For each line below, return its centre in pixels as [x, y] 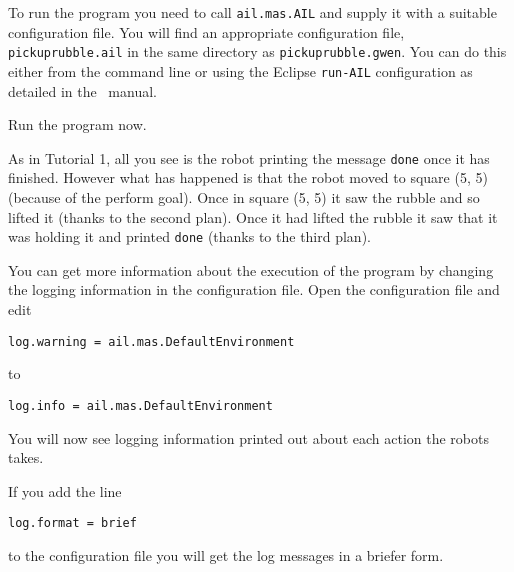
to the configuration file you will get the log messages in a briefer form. [226, 554]
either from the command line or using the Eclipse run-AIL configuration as [240, 70]
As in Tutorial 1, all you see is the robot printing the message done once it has [249, 157]
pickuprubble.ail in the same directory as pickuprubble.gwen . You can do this [257, 51]
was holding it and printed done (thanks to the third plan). [189, 236]
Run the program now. [77, 124]
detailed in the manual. [82, 90]
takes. [26, 457]
